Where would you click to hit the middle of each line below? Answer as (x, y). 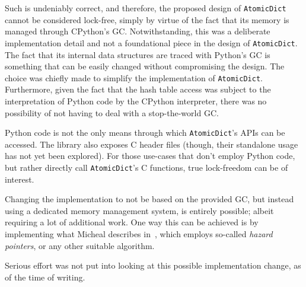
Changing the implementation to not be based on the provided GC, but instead (149, 199)
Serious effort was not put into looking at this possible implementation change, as (153, 265)
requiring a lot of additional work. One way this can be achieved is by (132, 222)
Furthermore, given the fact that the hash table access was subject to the (138, 89)
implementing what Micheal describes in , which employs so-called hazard (139, 234)
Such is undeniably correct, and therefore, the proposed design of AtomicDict (146, 8)
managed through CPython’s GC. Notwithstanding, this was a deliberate (138, 31)
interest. (20, 179)
